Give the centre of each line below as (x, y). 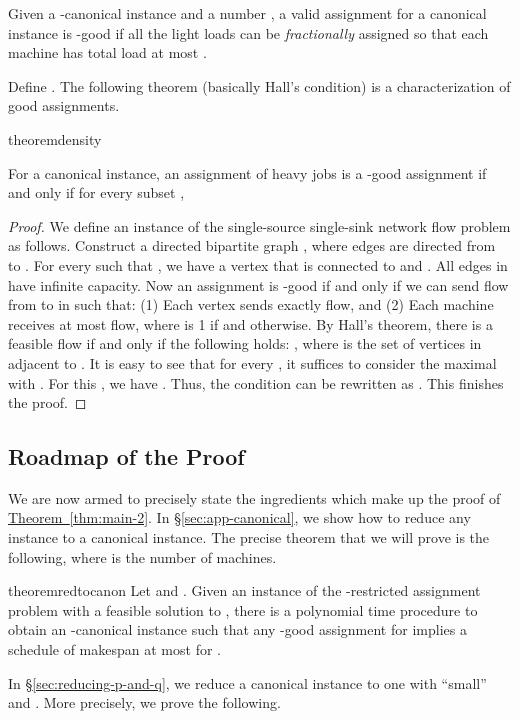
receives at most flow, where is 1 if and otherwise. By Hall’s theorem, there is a (250, 323)
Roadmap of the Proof (126, 456)
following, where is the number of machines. (142, 556)
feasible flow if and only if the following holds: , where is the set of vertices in (245, 343)
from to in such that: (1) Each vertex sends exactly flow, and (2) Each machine (251, 304)
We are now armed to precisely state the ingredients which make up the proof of (254, 497)
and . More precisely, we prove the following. (144, 702)
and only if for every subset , (96, 192)
